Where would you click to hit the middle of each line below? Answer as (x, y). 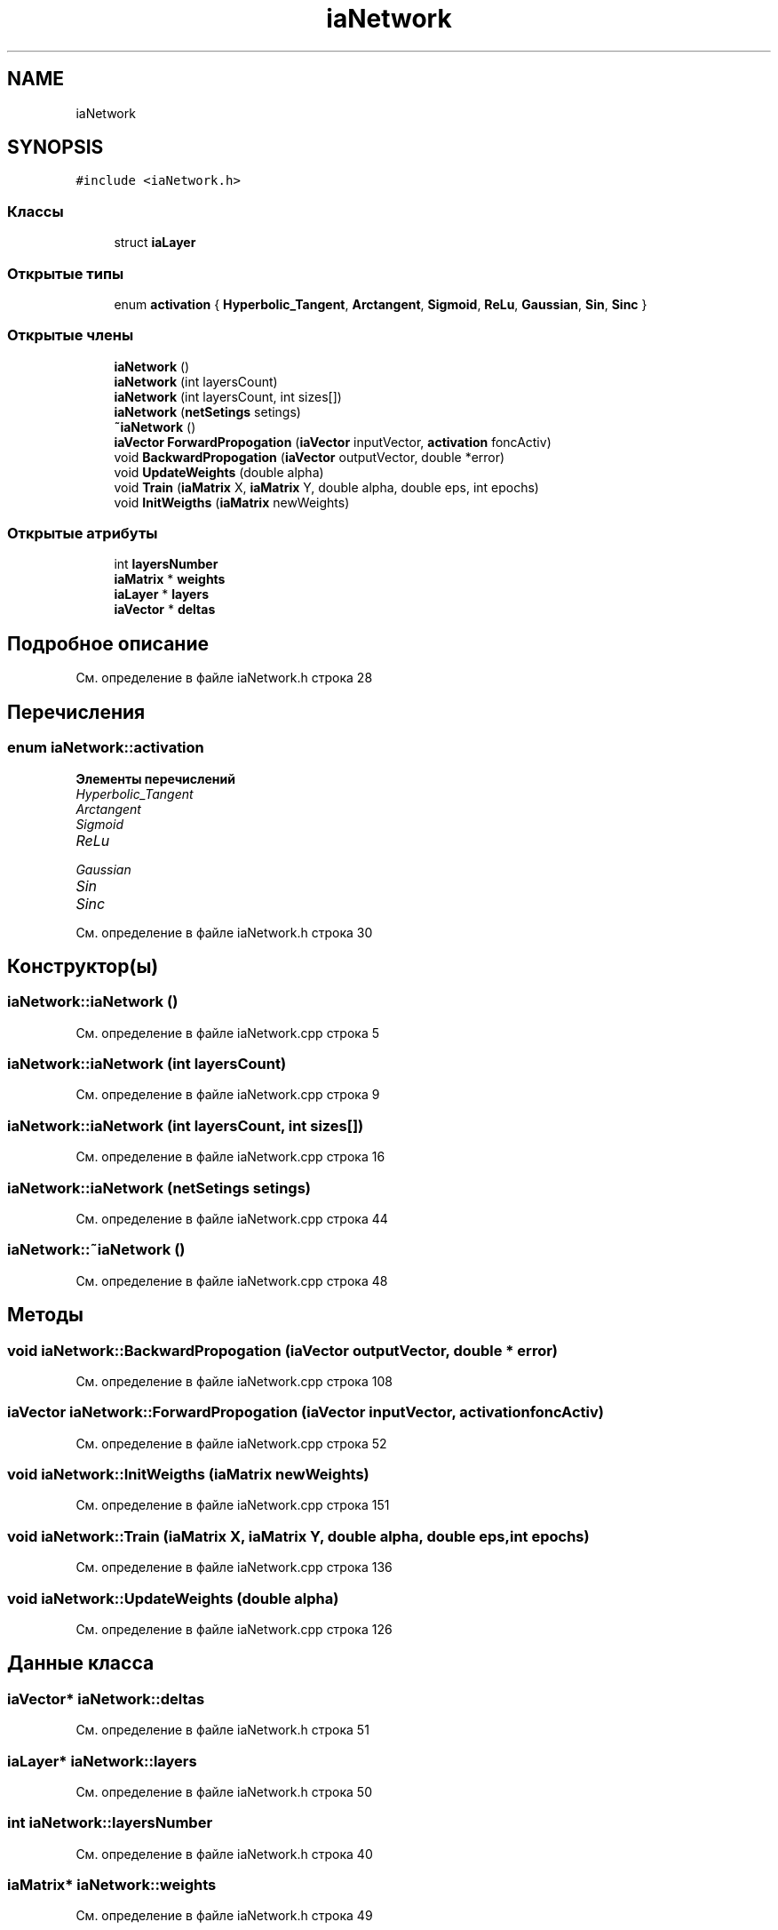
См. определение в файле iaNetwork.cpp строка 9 (228, 1095)
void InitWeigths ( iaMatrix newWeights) (232, 502)
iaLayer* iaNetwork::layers (102, 1761)
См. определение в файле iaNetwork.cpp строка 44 (232, 1218)
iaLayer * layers (161, 594)
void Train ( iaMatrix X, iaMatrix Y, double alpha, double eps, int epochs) (326, 487)
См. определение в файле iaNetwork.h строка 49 (224, 1916)
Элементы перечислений (155, 778)
